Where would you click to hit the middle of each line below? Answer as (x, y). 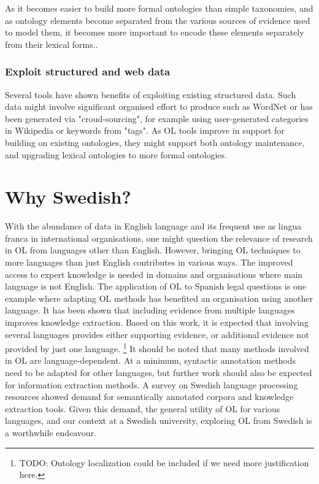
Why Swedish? (68, 197)
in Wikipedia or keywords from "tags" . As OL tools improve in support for (145, 130)
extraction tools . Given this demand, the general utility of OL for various (143, 408)
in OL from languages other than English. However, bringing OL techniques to (153, 250)
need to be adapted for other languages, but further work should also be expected (159, 373)
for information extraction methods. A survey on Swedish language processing (152, 384)
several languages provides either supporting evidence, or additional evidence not (157, 334)
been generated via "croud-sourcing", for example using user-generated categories (157, 118)
